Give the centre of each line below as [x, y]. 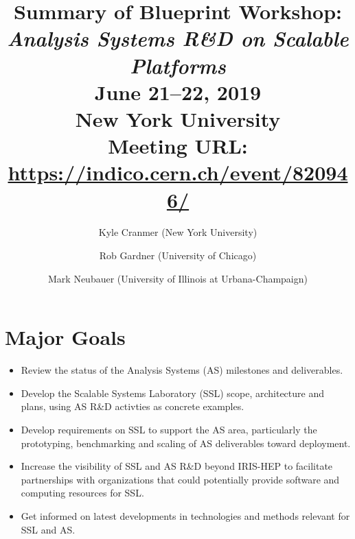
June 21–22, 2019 [178, 92]
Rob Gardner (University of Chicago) [178, 255]
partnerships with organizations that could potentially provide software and [180, 479]
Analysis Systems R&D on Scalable [178, 38]
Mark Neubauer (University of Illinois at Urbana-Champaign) [178, 278]
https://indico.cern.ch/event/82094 [178, 172]
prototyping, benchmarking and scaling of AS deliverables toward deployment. [186, 443]
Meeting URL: [178, 146]
